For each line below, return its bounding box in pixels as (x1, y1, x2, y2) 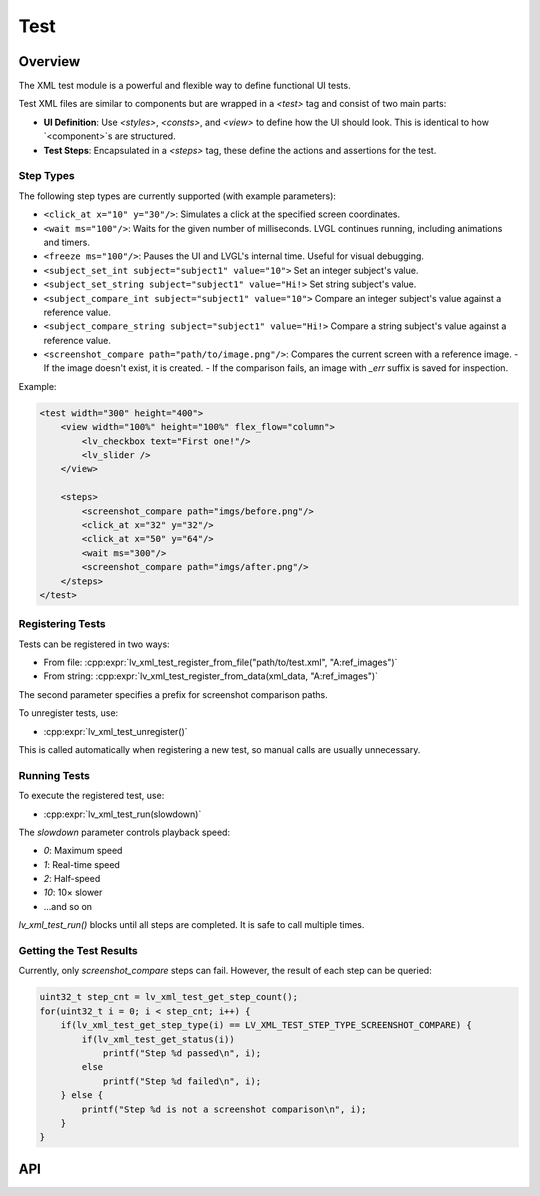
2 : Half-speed (43, 873, 101, 885)
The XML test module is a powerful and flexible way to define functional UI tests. (18, 80, 351, 92)
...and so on (43, 900, 93, 912)
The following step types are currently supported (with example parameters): (18, 190, 337, 202)
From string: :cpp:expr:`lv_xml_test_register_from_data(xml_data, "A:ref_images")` (43, 670, 379, 682)
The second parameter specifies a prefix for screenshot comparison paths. (18, 688, 329, 700)
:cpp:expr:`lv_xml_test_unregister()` (43, 725, 189, 737)
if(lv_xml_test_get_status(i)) (81, 1033, 235, 1045)
